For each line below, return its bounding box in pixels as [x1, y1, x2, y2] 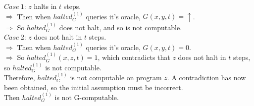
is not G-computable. [54, 92, 119, 102]
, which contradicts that [98, 52, 170, 62]
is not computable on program [70, 72, 162, 82]
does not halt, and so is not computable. [59, 22, 182, 32]
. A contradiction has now [167, 72, 246, 82]
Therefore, [4, 72, 35, 82]
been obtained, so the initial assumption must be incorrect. [4, 82, 183, 92]
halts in [34, 1, 57, 11]
